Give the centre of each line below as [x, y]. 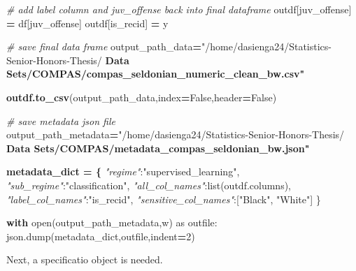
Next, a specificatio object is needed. [85, 259]
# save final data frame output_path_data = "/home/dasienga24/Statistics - [169, 46]
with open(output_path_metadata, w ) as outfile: [112, 222]
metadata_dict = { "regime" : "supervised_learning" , [123, 171]
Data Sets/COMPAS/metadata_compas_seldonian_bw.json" [158, 148]
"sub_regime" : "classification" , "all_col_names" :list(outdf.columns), [149, 185]
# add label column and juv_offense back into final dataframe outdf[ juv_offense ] [179, 9]
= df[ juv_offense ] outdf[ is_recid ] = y [87, 23]
